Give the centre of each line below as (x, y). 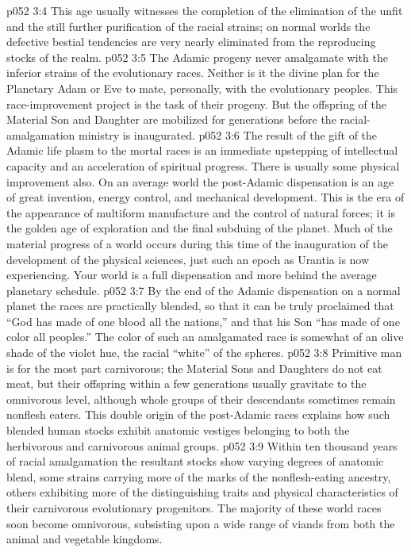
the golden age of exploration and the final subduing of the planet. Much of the (200, 228)
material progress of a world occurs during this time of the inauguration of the (197, 243)
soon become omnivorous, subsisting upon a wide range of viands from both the (201, 523)
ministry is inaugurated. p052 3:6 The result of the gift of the (228, 134)
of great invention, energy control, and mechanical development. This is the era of (205, 197)
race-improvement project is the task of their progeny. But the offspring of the (196, 103)
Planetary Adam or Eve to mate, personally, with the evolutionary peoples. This (202, 88)
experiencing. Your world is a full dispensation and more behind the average (192, 275)
